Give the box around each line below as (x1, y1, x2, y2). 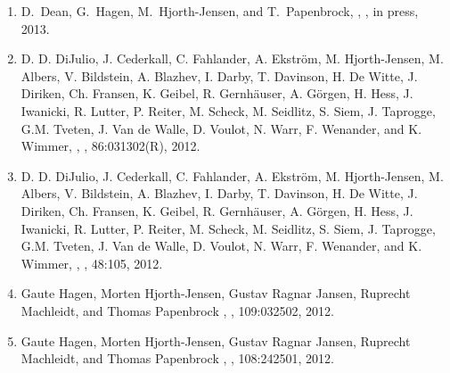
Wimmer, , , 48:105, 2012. (20, 253, 163, 272)
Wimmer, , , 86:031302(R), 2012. (20, 137, 200, 155)
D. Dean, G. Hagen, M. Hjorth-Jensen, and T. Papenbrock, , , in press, (20, 2, 419, 20)
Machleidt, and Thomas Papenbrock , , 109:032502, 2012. (20, 301, 334, 319)
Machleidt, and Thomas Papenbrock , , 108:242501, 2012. (20, 349, 334, 368)
